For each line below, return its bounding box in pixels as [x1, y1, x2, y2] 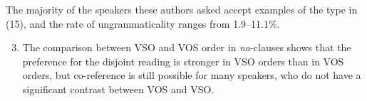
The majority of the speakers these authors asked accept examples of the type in [6, 2, 358, 16]
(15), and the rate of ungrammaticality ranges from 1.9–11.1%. [6, 16, 280, 31]
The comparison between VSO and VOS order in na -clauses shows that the [22, 40, 351, 55]
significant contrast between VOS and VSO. [22, 81, 214, 96]
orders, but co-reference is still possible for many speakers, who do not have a [22, 68, 361, 83]
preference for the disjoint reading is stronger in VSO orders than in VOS [22, 53, 344, 68]
